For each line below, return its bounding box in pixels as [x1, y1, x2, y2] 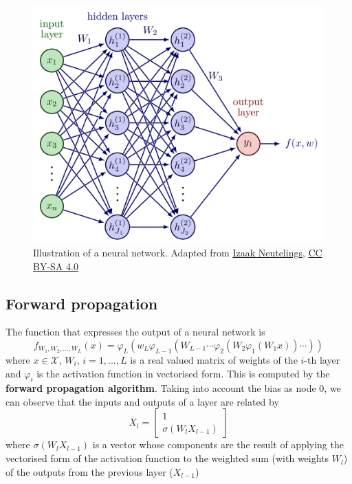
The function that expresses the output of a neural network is [5, 324, 265, 339]
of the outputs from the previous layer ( [5, 464, 173, 478]
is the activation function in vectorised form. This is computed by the [36, 366, 330, 380]
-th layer [304, 352, 340, 366]
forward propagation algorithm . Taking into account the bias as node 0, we [5, 381, 341, 395]
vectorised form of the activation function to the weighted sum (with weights [5, 451, 329, 465]
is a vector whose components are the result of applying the [92, 437, 344, 452]
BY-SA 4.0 [33, 258, 78, 273]
